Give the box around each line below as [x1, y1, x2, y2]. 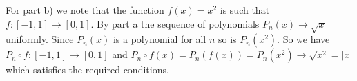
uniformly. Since [6, 32, 74, 46]
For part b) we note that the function [6, 3, 164, 17]
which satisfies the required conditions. [6, 62, 169, 77]
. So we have [277, 32, 330, 46]
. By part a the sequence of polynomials [90, 16, 260, 30]
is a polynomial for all [113, 32, 206, 46]
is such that [220, 3, 270, 17]
